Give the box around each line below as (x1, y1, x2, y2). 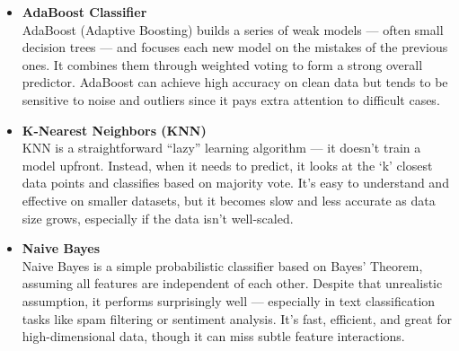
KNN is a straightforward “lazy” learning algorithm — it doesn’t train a (22, 138, 421, 157)
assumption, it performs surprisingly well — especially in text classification (22, 291, 436, 310)
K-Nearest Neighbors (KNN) (22, 120, 207, 139)
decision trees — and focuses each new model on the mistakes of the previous (22, 38, 448, 57)
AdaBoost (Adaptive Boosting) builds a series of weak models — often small (22, 20, 444, 39)
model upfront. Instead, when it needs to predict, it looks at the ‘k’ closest (22, 155, 433, 174)
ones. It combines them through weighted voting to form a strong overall (22, 55, 423, 74)
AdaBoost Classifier (22, 3, 147, 21)
